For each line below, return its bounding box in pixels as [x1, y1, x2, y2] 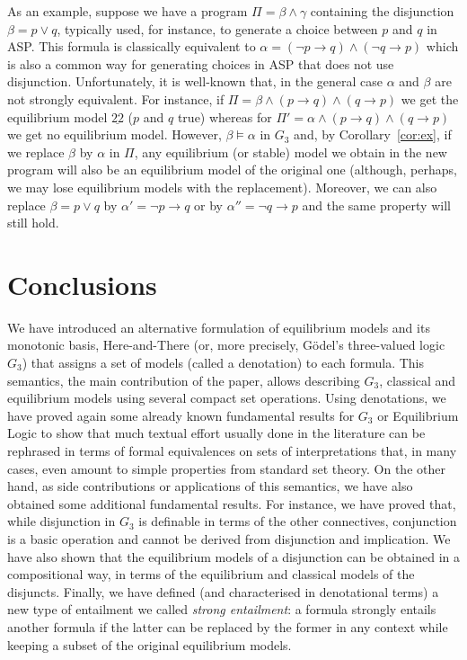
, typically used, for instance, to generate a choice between [57, 19, 378, 38]
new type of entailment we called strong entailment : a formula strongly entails [7, 600, 436, 619]
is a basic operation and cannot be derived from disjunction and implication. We [7, 529, 451, 548]
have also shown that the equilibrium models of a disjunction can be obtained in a [7, 547, 460, 566]
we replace [7, 142, 65, 161]
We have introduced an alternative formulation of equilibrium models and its [7, 317, 430, 336]
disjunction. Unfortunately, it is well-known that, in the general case [7, 72, 383, 91]
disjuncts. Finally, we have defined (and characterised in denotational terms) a [7, 582, 439, 601]
